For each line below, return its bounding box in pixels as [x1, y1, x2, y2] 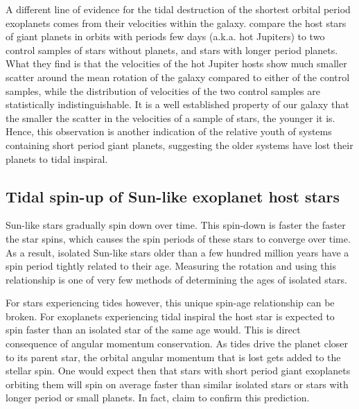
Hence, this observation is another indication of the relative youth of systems [6, 124, 332, 139]
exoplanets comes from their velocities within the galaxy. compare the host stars [6, 15, 347, 30]
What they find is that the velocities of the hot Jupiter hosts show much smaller [6, 56, 347, 71]
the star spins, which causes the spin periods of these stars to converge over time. [6, 231, 351, 245]
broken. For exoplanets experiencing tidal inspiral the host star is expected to [6, 308, 335, 323]
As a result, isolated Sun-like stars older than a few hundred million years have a [6, 245, 349, 259]
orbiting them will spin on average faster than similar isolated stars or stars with [6, 376, 349, 391]
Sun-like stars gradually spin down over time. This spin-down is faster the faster [6, 218, 346, 232]
